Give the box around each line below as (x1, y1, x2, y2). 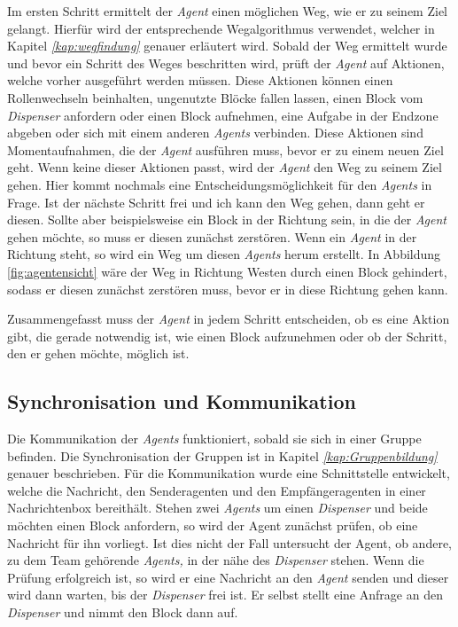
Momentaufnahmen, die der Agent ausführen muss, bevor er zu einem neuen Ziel (7, 140, 444, 159)
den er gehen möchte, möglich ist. (7, 344, 190, 363)
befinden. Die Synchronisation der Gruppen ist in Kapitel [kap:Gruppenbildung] (7, 446, 438, 465)
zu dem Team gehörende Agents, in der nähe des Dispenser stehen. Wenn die (7, 551, 424, 569)
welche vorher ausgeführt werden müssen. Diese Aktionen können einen (7, 71, 393, 90)
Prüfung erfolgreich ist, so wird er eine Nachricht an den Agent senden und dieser (7, 568, 449, 586)
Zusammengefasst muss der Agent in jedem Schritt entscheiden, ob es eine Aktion (7, 310, 450, 328)
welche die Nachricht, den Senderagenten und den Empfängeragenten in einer (7, 481, 426, 499)
